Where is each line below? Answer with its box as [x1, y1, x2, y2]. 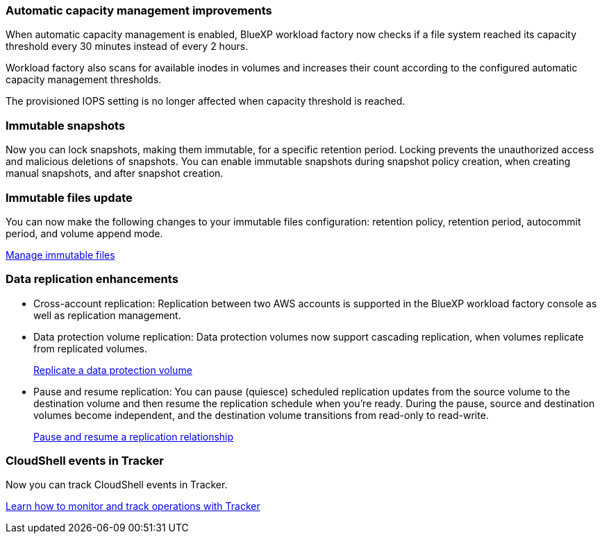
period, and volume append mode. [6, 227, 163, 239]
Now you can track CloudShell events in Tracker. [6, 479, 228, 491]
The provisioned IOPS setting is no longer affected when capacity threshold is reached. [6, 95, 405, 108]
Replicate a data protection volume [33, 363, 192, 376]
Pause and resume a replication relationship [33, 430, 234, 443]
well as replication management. [33, 309, 181, 321]
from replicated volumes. [33, 342, 147, 354]
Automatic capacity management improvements [6, 3, 272, 17]
